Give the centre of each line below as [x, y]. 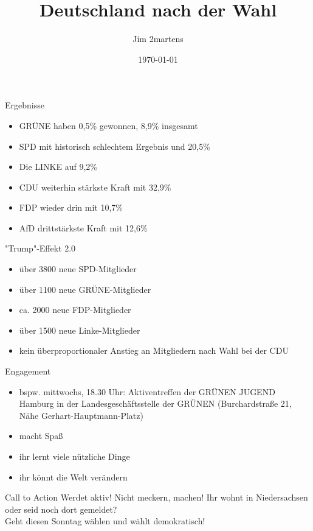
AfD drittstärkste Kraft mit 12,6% [83, 227]
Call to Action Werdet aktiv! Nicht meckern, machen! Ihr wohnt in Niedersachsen [156, 497]
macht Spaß [41, 436]
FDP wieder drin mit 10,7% [71, 207]
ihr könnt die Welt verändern [73, 476]
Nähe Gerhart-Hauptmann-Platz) [81, 415]
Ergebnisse [25, 105]
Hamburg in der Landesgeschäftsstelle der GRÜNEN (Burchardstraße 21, [155, 403]
